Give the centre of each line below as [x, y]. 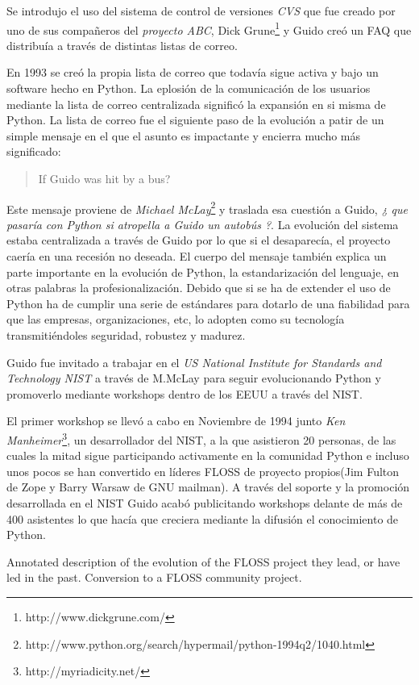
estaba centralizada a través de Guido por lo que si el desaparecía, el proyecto [199, 240]
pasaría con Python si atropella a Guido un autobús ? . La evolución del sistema [203, 224]
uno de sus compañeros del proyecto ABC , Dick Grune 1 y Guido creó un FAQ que [209, 28]
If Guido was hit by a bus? [104, 178]
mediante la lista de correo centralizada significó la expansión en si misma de [196, 104]
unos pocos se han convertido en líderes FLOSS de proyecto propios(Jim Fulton [203, 471]
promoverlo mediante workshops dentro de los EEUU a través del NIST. [185, 393]
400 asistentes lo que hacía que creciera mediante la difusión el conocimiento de [203, 518]
